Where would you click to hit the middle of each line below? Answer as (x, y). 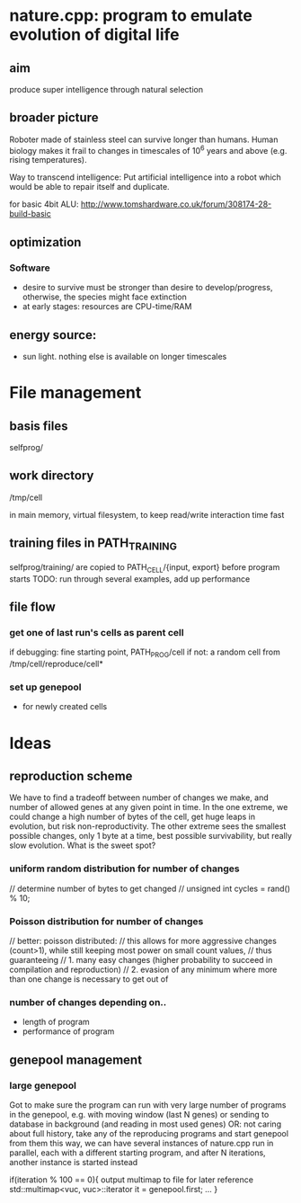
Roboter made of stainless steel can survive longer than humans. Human (144, 139)
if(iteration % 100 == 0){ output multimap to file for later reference (132, 1180)
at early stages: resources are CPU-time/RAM (107, 307)
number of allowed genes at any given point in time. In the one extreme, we (149, 807)
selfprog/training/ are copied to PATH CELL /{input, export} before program (145, 568)
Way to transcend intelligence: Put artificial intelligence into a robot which (145, 177)
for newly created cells (65, 707)
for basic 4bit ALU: (44, 204)
